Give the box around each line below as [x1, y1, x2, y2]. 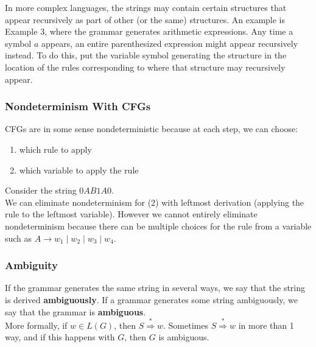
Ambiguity [5, 258, 58, 273]
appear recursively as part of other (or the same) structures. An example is [5, 13, 286, 26]
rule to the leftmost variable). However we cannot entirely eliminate [5, 208, 258, 220]
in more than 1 [238, 318, 294, 331]
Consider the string [5, 184, 77, 197]
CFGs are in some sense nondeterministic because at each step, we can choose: [5, 122, 298, 135]
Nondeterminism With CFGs [5, 99, 151, 114]
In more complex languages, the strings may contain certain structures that [5, 1, 287, 13]
